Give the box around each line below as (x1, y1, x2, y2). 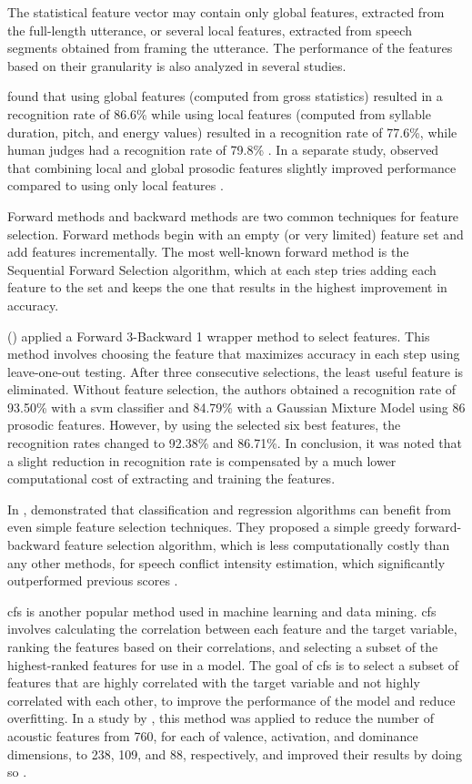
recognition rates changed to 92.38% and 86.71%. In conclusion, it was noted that (7, 433, 463, 453)
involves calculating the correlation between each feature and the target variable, (7, 619, 457, 638)
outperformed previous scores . (7, 571, 178, 590)
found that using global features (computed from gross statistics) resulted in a (7, 87, 443, 106)
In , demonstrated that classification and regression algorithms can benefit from (7, 499, 451, 518)
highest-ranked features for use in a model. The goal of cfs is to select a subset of (7, 655, 459, 674)
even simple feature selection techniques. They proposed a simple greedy (7, 517, 411, 536)
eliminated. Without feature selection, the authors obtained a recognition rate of (7, 380, 457, 399)
